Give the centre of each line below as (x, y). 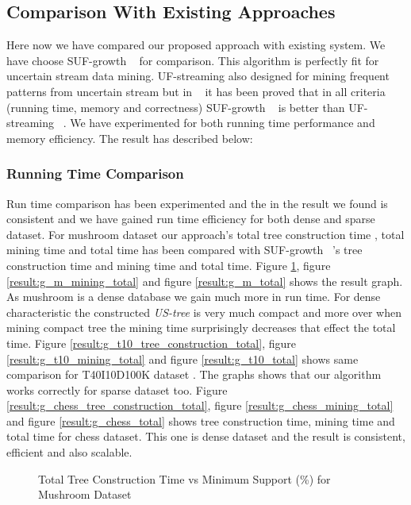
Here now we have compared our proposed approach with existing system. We (196, 45)
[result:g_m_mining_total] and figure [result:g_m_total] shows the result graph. (205, 281)
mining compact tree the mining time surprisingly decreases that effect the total (201, 328)
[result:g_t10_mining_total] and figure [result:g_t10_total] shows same (182, 359)
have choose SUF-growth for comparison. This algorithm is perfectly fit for (193, 60)
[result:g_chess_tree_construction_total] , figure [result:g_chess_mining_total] (200, 405)
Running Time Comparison (95, 173)
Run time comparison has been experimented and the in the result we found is (197, 203)
